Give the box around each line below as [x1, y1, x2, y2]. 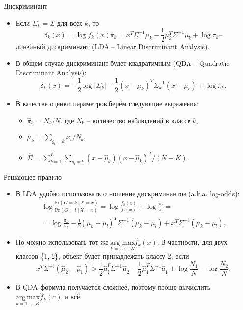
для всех [57, 17, 82, 28]
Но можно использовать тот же [15, 236, 108, 247]
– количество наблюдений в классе [86, 115, 190, 125]
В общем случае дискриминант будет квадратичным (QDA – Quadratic [15, 58, 230, 68]
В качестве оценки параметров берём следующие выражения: [15, 98, 199, 109]
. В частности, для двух [157, 236, 228, 247]
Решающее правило [4, 172, 62, 182]
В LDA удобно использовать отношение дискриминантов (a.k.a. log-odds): [15, 188, 240, 198]
